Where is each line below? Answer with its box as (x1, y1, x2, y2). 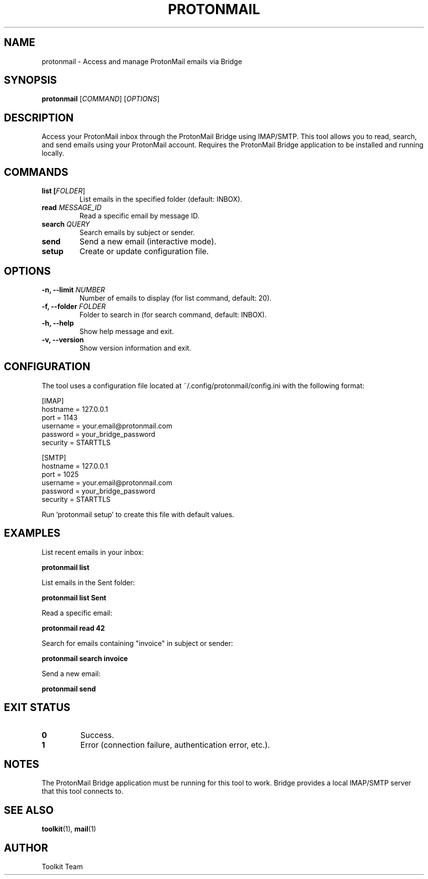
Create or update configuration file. (79, 246, 209, 257)
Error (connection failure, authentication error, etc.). (80, 739, 270, 750)
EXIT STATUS (4, 701, 70, 714)
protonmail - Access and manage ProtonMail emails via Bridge (42, 57, 242, 66)
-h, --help (42, 318, 74, 327)
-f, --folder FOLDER (42, 302, 106, 310)
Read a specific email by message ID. (79, 212, 200, 220)
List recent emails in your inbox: (42, 547, 144, 556)
